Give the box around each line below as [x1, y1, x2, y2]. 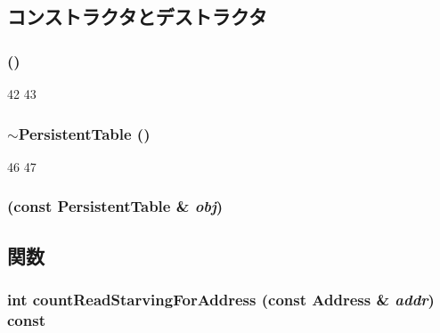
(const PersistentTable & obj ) [7, 195, 224, 217]
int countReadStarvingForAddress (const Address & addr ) [7, 288, 435, 310]
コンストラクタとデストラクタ [7, 3, 267, 30]
